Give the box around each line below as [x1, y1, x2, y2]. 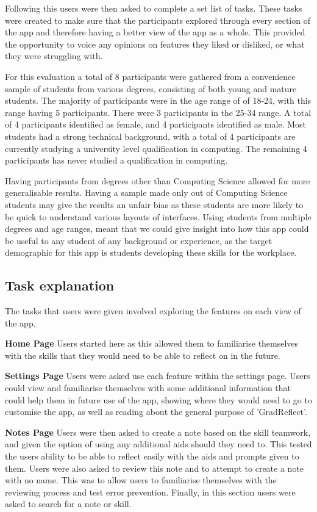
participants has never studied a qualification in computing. [5, 154, 228, 167]
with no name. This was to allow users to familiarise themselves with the [5, 474, 277, 486]
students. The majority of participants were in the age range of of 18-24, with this [5, 94, 312, 107]
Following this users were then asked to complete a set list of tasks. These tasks [5, 2, 302, 14]
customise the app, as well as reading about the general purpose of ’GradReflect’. [5, 405, 307, 418]
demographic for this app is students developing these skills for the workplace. [5, 246, 297, 259]
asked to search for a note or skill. [5, 497, 132, 510]
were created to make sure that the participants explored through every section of [5, 13, 310, 26]
